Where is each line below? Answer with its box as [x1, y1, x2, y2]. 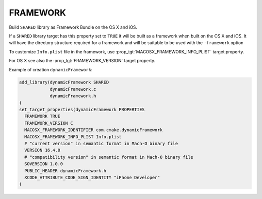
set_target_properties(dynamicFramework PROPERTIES [19, 107, 145, 113]
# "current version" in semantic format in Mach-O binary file [24, 141, 178, 146]
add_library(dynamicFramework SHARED [19, 80, 109, 85]
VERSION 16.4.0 [24, 148, 61, 153]
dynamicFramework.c [49, 86, 97, 92]
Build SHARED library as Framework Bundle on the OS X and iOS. [9, 24, 138, 30]
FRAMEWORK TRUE [24, 114, 61, 119]
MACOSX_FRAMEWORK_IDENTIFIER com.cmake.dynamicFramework [24, 127, 163, 133]
